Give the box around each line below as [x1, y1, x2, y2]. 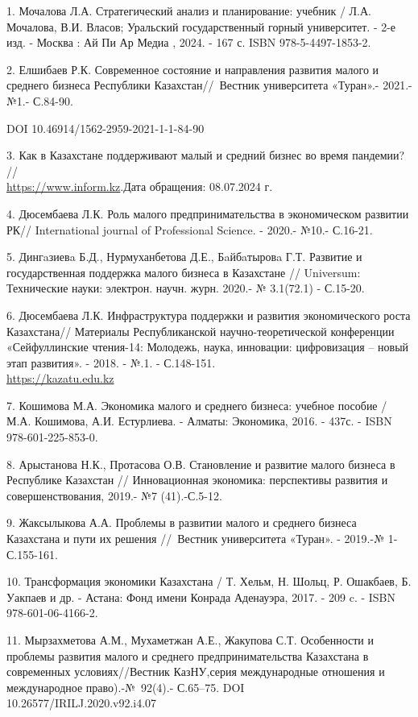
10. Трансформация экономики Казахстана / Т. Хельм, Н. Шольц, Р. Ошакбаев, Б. [6, 573, 412, 590]
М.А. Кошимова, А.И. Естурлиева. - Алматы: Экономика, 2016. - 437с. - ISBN [6, 412, 392, 429]
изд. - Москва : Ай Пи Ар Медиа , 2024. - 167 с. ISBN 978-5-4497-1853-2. [6, 34, 371, 51]
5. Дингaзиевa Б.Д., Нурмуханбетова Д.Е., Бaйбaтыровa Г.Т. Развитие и [6, 248, 362, 265]
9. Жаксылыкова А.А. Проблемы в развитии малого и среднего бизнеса [6, 514, 357, 531]
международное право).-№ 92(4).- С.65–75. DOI [6, 678, 245, 695]
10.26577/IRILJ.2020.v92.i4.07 [6, 694, 157, 711]
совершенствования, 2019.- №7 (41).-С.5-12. [6, 487, 222, 504]
